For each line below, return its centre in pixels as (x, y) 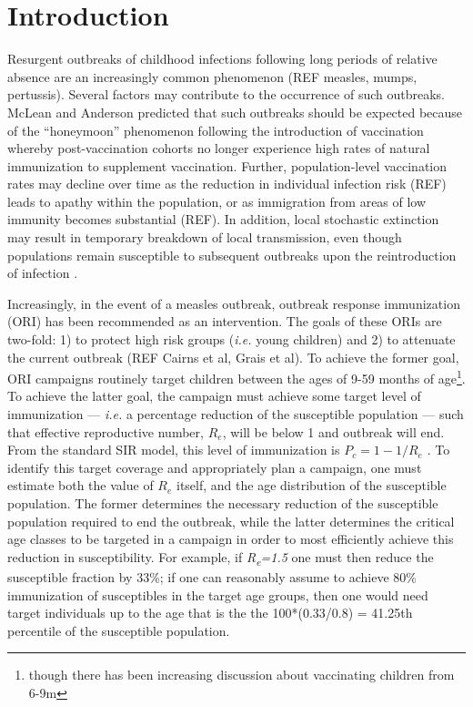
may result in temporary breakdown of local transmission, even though (205, 237)
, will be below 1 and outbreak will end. (333, 431)
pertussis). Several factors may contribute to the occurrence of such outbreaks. (226, 94)
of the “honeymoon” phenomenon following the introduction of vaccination (216, 130)
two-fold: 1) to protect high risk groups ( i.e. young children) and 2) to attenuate (231, 339)
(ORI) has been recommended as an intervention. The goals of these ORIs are (225, 321)
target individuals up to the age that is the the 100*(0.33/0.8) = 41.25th (210, 613)
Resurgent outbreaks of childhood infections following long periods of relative (222, 59)
